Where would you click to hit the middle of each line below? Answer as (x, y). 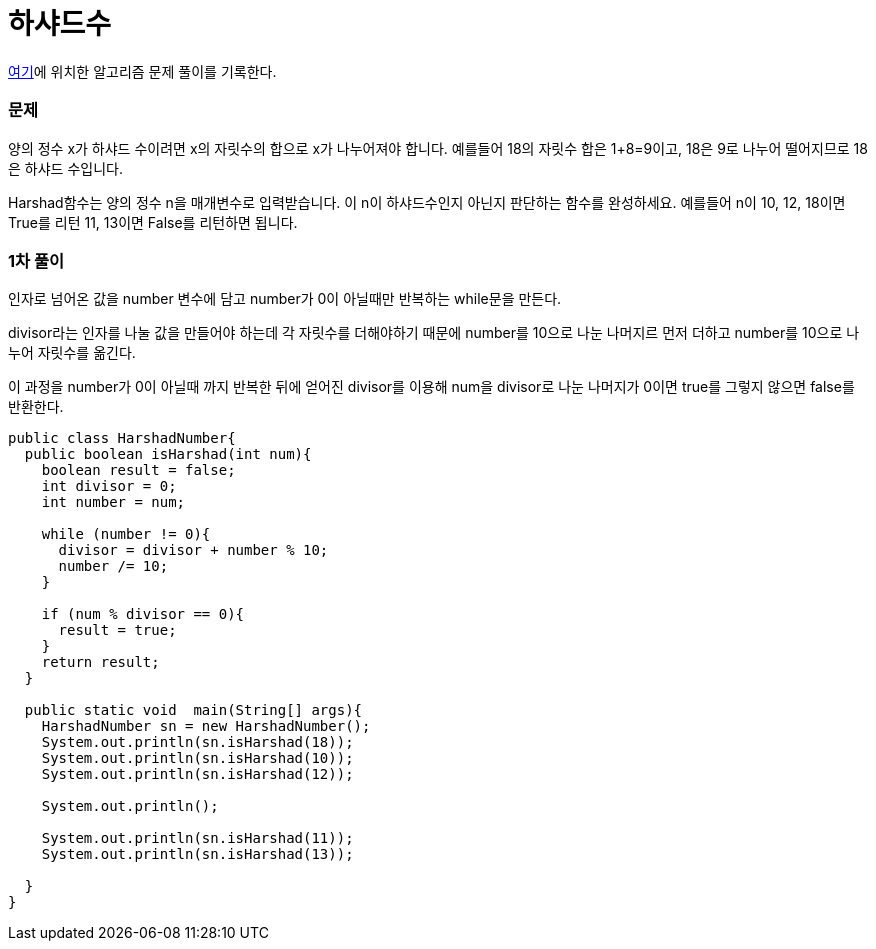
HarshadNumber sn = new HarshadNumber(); (206, 726)
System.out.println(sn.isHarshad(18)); (197, 742)
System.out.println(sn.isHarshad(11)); (197, 838)
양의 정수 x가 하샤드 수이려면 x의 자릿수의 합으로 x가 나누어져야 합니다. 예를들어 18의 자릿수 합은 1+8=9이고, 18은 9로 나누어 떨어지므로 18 (438, 148)
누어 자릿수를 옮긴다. (72, 353)
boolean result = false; (138, 470)
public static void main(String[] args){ (193, 710)
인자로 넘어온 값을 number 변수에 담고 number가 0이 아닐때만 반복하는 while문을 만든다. (285, 299)
